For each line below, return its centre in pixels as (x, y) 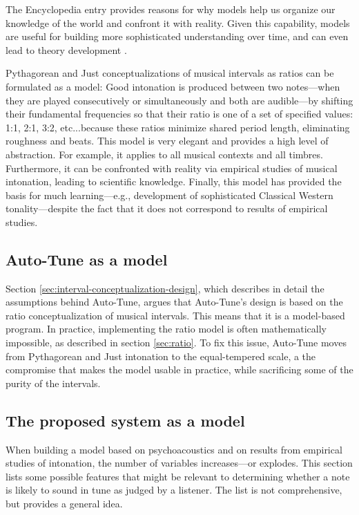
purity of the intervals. (53, 383)
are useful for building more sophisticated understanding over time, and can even (177, 36)
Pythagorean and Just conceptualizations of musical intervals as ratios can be (170, 73)
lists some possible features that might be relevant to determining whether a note (178, 476)
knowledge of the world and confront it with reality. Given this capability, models (178, 22)
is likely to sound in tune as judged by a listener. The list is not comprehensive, (174, 490)
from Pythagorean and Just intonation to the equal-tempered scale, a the (161, 356)
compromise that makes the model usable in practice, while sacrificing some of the (179, 369)
